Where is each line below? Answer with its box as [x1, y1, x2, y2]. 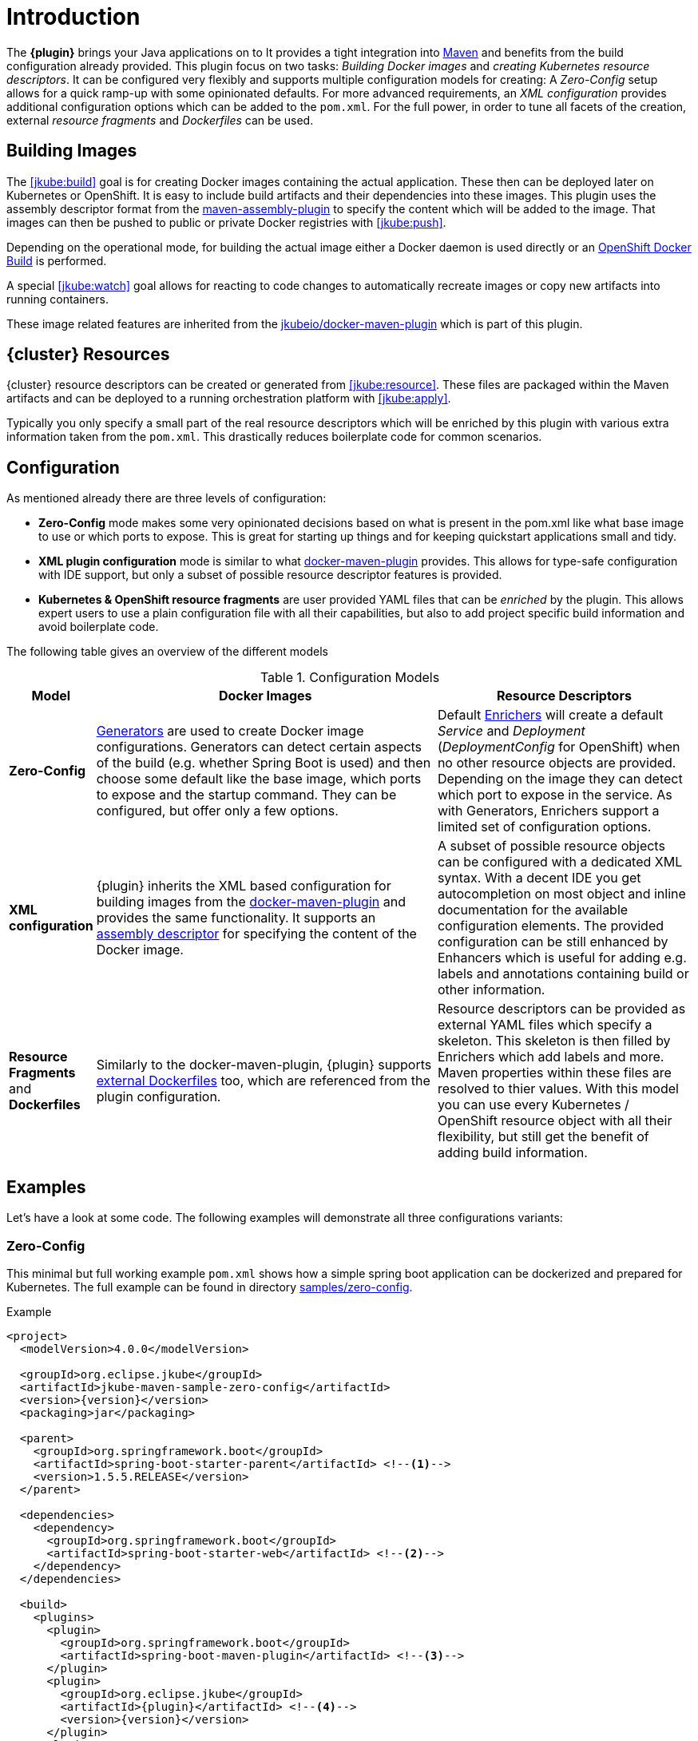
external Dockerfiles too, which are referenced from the [96, 1073, 430, 1089]
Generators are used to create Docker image [96, 723, 364, 740]
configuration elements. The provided [437, 918, 664, 934]
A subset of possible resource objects [437, 838, 665, 855]
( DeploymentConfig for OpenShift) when [437, 739, 680, 755]
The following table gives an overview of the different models [6, 644, 328, 659]
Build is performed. [6, 253, 107, 268]
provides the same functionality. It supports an [96, 910, 376, 926]
